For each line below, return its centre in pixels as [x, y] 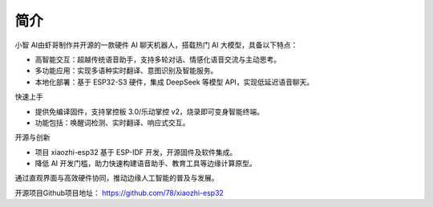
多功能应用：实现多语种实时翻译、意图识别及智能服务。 [126, 71]
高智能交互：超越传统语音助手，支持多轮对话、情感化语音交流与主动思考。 [158, 59]
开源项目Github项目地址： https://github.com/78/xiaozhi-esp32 [119, 193]
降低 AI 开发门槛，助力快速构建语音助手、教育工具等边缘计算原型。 [146, 164]
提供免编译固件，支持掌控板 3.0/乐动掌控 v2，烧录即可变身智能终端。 [150, 112]
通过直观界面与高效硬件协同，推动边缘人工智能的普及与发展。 [117, 178]
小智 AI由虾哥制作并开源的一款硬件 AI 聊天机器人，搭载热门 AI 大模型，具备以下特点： [156, 45]
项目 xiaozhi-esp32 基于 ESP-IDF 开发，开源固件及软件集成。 [136, 152]
